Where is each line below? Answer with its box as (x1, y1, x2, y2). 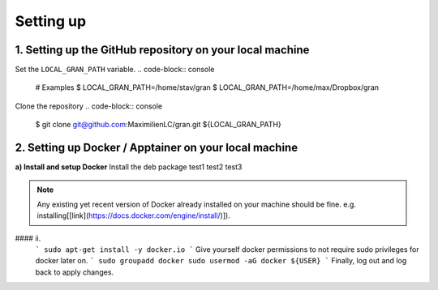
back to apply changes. (35, 267, 114, 277)
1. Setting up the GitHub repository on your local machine (15, 43, 310, 57)
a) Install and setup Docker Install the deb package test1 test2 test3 (15, 162, 243, 172)
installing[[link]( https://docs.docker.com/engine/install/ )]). (36, 211, 230, 220)
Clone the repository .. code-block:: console (15, 101, 163, 111)
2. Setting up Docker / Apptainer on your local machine (15, 141, 298, 155)
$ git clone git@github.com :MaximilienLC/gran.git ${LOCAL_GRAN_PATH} (35, 120, 281, 130)
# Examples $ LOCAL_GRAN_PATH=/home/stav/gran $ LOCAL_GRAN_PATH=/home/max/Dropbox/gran (35, 83, 380, 92)
